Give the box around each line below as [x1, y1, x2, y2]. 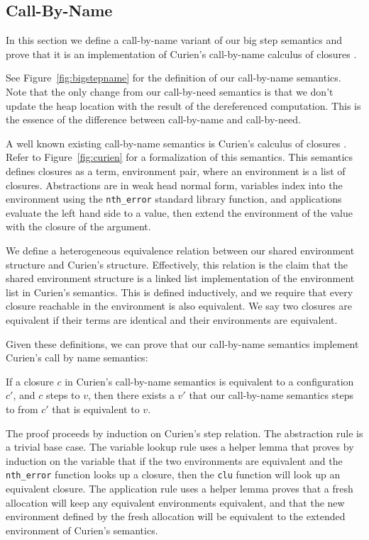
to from [6, 401, 38, 416]
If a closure [6, 373, 54, 388]
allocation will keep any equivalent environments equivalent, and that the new [6, 495, 345, 510]
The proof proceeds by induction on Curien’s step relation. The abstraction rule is [6, 425, 363, 440]
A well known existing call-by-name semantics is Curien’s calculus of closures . [6, 135, 347, 150]
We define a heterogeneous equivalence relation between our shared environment [6, 242, 355, 257]
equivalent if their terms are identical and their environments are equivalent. [6, 312, 338, 327]
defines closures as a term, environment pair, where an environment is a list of [6, 163, 346, 178]
